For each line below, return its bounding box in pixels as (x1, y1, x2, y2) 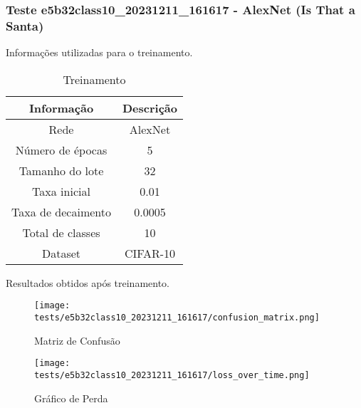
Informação (28, 99, 94, 116)
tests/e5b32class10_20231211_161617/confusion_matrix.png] (34, 312, 320, 323)
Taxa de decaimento (11, 203, 111, 220)
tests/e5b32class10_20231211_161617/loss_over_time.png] (34, 370, 310, 380)
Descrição (122, 99, 177, 116)
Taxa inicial (32, 182, 90, 199)
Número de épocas (15, 141, 108, 158)
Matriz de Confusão (34, 333, 120, 347)
